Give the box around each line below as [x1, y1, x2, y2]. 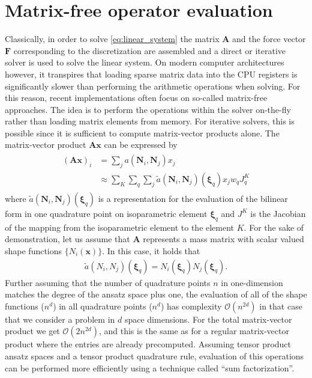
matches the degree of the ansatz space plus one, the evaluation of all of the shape [5, 288, 307, 300]
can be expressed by [104, 138, 178, 151]
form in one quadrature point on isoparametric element [5, 207, 208, 219]
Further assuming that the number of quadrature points [5, 276, 211, 288]
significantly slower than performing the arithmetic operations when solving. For [5, 79, 301, 92]
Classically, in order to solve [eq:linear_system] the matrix [5, 32, 220, 45]
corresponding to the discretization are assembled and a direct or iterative [13, 44, 286, 56]
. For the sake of [244, 221, 304, 233]
